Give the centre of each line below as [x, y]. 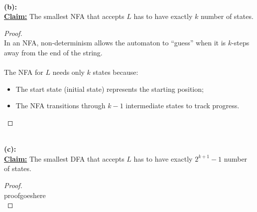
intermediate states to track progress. [183, 106]
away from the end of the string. [53, 52]
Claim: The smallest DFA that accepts [64, 158]
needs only [68, 72]
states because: [116, 72]
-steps [241, 43]
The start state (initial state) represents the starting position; [110, 89]
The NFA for [24, 72]
